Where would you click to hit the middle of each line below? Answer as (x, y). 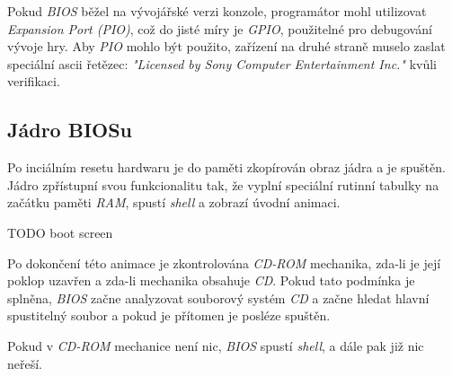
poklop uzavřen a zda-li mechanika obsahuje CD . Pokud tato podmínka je (211, 280)
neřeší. (25, 363)
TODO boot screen (60, 232)
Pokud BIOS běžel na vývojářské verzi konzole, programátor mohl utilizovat (217, 11)
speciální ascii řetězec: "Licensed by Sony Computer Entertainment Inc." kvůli (222, 63)
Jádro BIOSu (70, 130)
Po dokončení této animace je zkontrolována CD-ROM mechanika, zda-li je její (224, 262)
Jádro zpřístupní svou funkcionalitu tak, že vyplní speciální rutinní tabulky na (223, 184)
